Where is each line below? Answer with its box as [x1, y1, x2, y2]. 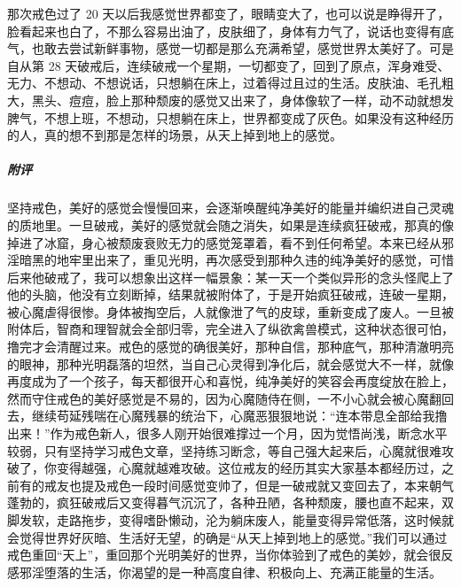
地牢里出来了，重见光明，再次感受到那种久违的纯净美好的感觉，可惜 [56, 251, 454, 269]
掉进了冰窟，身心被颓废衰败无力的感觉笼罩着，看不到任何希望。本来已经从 [7, 233, 441, 251]
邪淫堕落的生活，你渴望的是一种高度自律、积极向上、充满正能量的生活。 [19, 562, 441, 581]
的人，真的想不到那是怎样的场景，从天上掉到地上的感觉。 [7, 126, 342, 144]
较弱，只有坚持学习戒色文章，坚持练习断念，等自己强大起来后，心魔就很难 [7, 441, 441, 460]
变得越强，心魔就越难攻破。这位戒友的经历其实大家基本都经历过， [56, 459, 441, 477]
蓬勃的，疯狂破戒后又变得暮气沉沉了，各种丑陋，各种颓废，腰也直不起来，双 [7, 493, 454, 512]
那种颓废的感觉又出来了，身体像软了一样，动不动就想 [130, 90, 441, 109]
